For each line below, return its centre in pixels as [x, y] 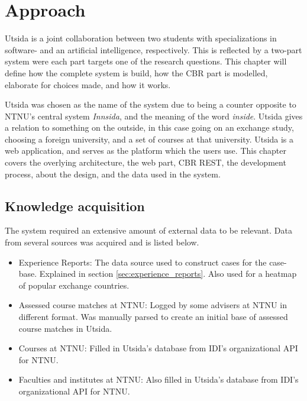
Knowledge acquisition [75, 206]
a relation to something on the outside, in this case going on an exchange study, [149, 127]
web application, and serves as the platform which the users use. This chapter [146, 151]
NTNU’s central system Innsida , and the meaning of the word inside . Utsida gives [154, 116]
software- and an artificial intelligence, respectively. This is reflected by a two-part [153, 49]
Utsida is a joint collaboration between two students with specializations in [141, 38]
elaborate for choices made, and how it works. [88, 84]
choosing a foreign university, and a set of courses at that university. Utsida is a [149, 139]
